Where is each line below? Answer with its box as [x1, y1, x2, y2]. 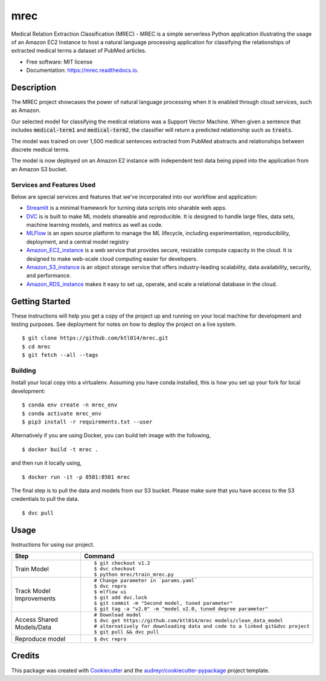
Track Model [14, 587, 51, 595]
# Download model [94, 611, 142, 618]
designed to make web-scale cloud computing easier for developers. [26, 255, 198, 262]
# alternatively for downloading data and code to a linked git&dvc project [94, 623, 310, 629]
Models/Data [14, 623, 51, 631]
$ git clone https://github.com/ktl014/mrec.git [22, 334, 168, 342]
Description [11, 82, 57, 93]
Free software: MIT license [26, 58, 93, 65]
